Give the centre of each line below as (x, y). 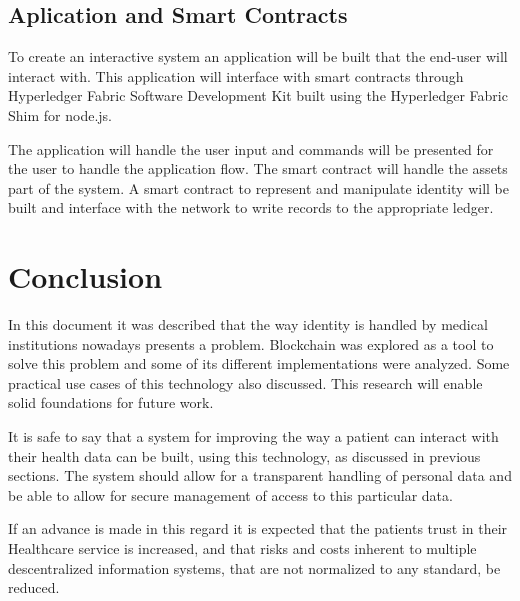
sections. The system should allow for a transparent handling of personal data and (260, 475)
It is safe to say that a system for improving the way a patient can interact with (253, 436)
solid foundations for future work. (111, 402)
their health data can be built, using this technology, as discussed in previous (244, 455)
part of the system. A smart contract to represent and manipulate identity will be (258, 187)
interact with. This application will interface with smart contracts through (236, 75)
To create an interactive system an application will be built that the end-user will (258, 56)
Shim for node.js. (60, 114)
